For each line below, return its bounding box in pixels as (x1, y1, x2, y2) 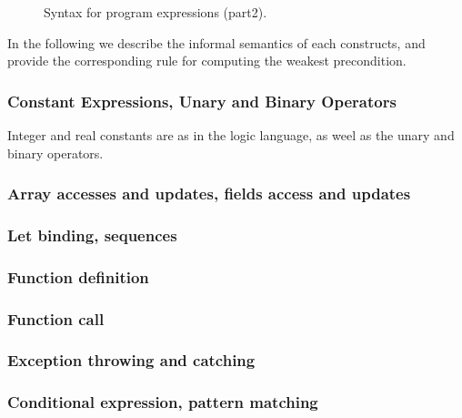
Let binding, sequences (7, 223, 177, 246)
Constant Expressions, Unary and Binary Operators (7, 89, 397, 112)
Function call (7, 307, 105, 330)
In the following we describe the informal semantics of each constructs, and (7, 33, 426, 52)
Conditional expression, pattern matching (7, 391, 318, 413)
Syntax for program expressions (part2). (44, 3, 267, 21)
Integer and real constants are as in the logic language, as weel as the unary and (7, 126, 455, 144)
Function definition (7, 265, 149, 288)
